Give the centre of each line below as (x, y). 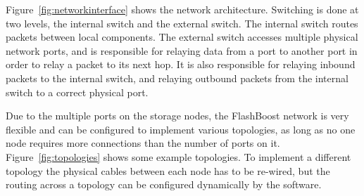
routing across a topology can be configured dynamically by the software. (164, 184)
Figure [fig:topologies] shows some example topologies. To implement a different (178, 156)
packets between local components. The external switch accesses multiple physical (182, 37)
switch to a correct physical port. (77, 92)
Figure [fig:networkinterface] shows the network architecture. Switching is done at (182, 9)
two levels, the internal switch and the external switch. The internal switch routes (182, 23)
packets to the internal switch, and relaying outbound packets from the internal (177, 78)
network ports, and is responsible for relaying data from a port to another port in (182, 50)
